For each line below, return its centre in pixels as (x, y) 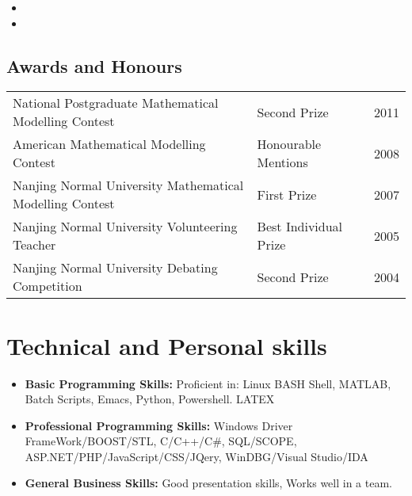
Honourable (289, 144)
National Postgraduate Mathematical (116, 103)
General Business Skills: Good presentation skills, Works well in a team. (208, 483)
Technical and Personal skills (167, 345)
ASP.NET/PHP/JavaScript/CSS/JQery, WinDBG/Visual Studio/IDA (196, 456)
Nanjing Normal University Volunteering (125, 227)
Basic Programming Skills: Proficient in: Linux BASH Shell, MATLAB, (208, 383)
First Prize (287, 194)
